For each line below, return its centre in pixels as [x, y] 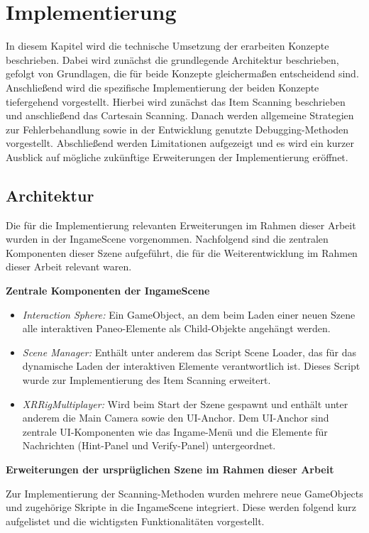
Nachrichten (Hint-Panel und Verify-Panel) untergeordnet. [149, 445]
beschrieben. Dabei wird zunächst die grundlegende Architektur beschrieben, [172, 59]
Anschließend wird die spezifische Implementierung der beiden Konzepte [163, 87]
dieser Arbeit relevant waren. [69, 266]
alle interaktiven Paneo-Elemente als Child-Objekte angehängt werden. [176, 328]
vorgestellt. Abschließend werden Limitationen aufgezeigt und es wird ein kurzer [180, 143]
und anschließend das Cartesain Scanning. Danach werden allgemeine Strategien [180, 115]
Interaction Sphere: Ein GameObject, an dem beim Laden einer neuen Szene [189, 314]
